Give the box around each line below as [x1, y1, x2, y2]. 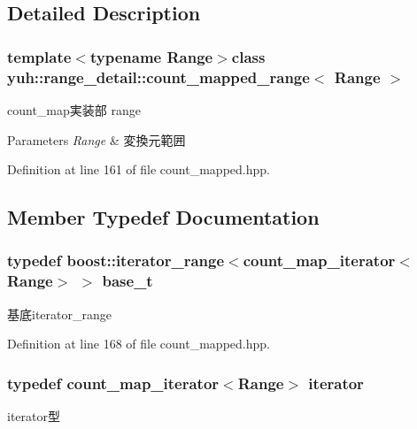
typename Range [89, 45, 213, 67]
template [7, 45, 72, 67]
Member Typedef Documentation [7, 203, 320, 231]
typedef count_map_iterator [7, 372, 220, 394]
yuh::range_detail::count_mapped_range [7, 65, 310, 88]
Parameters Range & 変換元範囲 [7, 130, 186, 149]
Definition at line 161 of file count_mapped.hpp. [7, 160, 270, 179]
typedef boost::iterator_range [7, 249, 225, 272]
